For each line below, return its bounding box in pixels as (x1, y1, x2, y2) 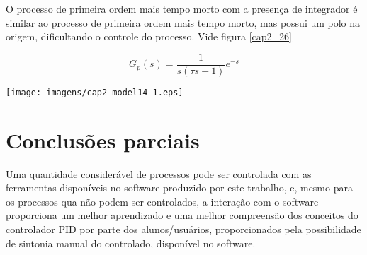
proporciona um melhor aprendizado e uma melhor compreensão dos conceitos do (6, 208, 358, 223)
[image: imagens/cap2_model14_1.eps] (6, 87, 183, 97)
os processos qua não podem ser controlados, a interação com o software (6, 194, 319, 208)
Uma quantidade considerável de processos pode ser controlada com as (6, 166, 312, 181)
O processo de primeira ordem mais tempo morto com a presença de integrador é (6, 1, 358, 16)
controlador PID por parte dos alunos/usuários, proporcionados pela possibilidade (6, 222, 361, 236)
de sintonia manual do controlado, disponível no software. (6, 235, 256, 250)
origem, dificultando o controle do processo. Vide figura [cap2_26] (6, 29, 293, 44)
